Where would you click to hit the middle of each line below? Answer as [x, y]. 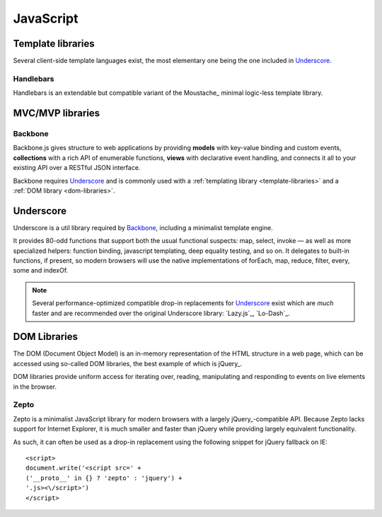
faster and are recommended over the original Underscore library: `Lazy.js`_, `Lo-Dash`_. [161, 313]
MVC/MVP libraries [57, 113]
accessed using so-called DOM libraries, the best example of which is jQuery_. [128, 363]
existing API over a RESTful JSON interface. [77, 168]
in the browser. [35, 387]
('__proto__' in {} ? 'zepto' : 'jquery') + [104, 478]
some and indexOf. [41, 271]
